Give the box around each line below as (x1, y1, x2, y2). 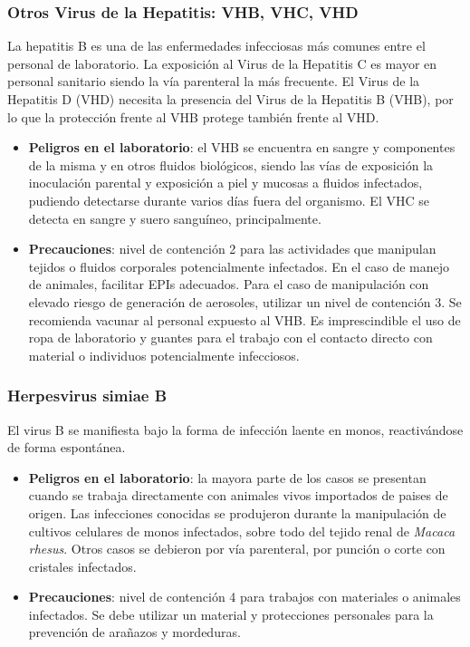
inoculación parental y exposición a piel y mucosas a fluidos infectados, (28, 173, 423, 192)
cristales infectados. (28, 556, 137, 575)
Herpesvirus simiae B (7, 384, 168, 407)
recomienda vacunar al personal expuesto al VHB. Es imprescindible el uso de (28, 310, 461, 329)
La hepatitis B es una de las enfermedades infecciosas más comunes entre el (7, 36, 426, 55)
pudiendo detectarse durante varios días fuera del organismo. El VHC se (28, 190, 429, 209)
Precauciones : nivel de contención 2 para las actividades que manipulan (28, 239, 436, 258)
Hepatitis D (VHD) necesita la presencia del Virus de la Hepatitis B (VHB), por (7, 90, 454, 108)
